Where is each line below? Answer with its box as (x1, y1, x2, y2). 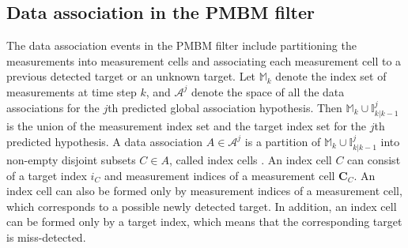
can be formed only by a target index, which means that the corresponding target (6, 213, 402, 230)
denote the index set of (275, 68, 387, 85)
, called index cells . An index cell (168, 152, 332, 168)
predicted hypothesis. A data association (6, 133, 203, 149)
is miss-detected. (6, 228, 86, 245)
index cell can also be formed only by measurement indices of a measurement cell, (6, 182, 402, 199)
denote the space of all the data (191, 83, 345, 100)
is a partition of (244, 133, 321, 149)
